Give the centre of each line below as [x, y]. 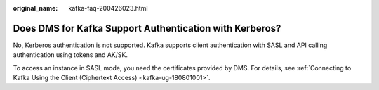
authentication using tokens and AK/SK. [70, 55]
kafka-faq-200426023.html [108, 8]
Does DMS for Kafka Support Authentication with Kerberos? [147, 28]
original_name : [35, 8]
